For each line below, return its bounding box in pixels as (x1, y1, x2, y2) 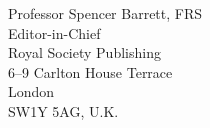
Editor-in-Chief (8, 22, 101, 43)
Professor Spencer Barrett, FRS (8, 3, 203, 23)
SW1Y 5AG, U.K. (8, 100, 119, 121)
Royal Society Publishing (8, 42, 161, 63)
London (8, 81, 55, 102)
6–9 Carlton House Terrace (8, 61, 173, 82)
